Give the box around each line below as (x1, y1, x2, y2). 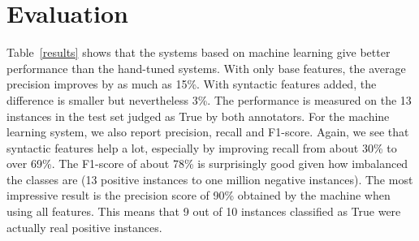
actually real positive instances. (6, 218, 162, 235)
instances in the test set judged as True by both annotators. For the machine (6, 107, 390, 124)
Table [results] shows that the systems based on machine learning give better (6, 44, 391, 61)
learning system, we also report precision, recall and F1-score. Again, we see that (6, 123, 409, 140)
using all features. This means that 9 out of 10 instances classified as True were (6, 203, 401, 220)
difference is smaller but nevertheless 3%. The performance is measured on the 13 (6, 91, 412, 108)
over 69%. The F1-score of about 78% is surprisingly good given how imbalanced (6, 155, 408, 172)
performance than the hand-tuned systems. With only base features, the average (6, 59, 406, 76)
